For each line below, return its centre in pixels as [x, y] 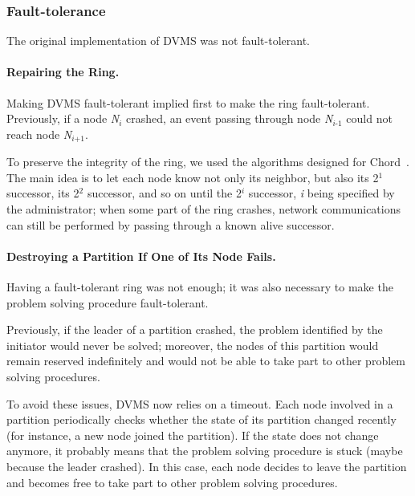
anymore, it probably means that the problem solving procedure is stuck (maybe [205, 451]
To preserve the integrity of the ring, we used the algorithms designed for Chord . [208, 162]
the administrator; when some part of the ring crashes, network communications [203, 209]
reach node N [39, 134]
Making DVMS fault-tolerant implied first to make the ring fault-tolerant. [188, 102]
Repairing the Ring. [63, 72]
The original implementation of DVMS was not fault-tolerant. [158, 41]
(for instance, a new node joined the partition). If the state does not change [193, 435]
